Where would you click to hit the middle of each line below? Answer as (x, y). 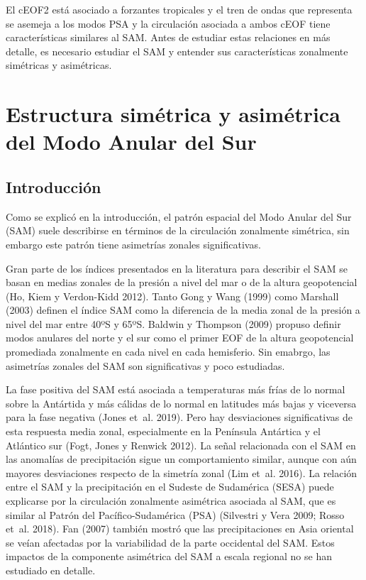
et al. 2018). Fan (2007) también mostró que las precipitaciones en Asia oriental (180, 529)
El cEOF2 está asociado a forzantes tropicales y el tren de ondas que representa (179, 9)
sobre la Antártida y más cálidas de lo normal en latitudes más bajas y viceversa (181, 403)
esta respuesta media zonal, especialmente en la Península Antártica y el (163, 431)
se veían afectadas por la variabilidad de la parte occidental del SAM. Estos (170, 542)
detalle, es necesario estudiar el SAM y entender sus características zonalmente (177, 51)
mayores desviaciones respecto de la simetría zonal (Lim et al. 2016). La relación (182, 472)
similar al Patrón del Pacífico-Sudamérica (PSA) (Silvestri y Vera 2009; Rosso (175, 514)
